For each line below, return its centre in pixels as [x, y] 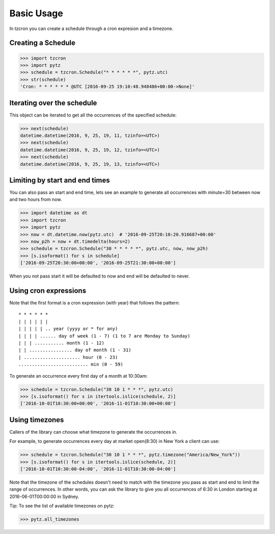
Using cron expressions [48, 290]
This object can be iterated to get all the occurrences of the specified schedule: [93, 115]
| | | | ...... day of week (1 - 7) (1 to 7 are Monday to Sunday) [104, 336]
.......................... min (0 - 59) [71, 364]
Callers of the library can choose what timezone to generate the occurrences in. [93, 432]
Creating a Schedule [43, 43]
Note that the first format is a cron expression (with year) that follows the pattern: [95, 303]
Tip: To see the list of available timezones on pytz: [62, 506]
